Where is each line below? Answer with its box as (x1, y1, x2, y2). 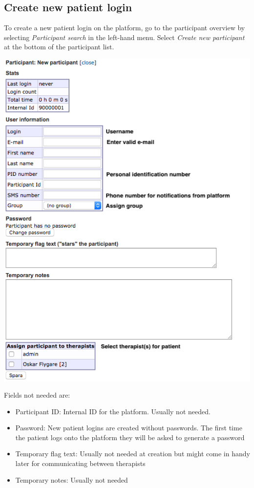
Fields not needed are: (4, 390, 70, 400)
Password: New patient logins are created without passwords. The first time (15, 423, 242, 433)
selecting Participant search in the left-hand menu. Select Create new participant (4, 32, 245, 42)
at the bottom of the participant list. (4, 42, 114, 52)
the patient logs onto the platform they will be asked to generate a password (15, 432, 245, 442)
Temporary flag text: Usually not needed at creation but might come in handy (15, 448, 250, 459)
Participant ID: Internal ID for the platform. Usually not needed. (15, 406, 211, 416)
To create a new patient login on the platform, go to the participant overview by (4, 22, 245, 33)
